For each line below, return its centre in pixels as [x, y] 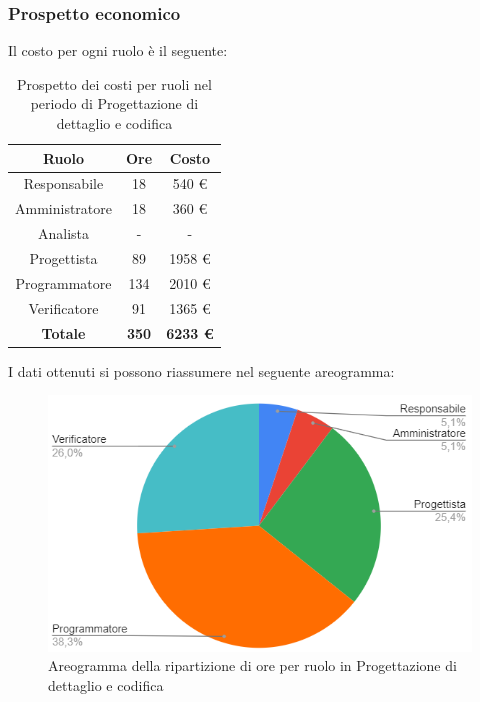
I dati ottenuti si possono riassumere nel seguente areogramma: [201, 370]
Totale [63, 332]
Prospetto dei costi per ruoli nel [114, 83]
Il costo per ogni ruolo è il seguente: [118, 50]
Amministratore [63, 208]
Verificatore [63, 307]
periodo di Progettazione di [114, 103]
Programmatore [63, 282]
